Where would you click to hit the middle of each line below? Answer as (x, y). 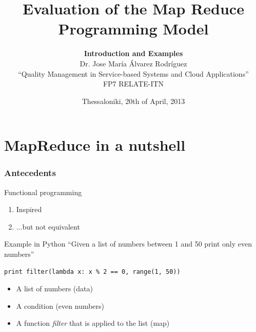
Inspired (29, 209)
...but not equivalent (48, 226)
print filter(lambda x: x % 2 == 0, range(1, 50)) (92, 272)
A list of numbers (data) (54, 289)
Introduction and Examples (133, 53)
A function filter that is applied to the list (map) (93, 323)
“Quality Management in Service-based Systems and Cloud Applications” (133, 73)
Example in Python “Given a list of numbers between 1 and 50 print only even (128, 244)
